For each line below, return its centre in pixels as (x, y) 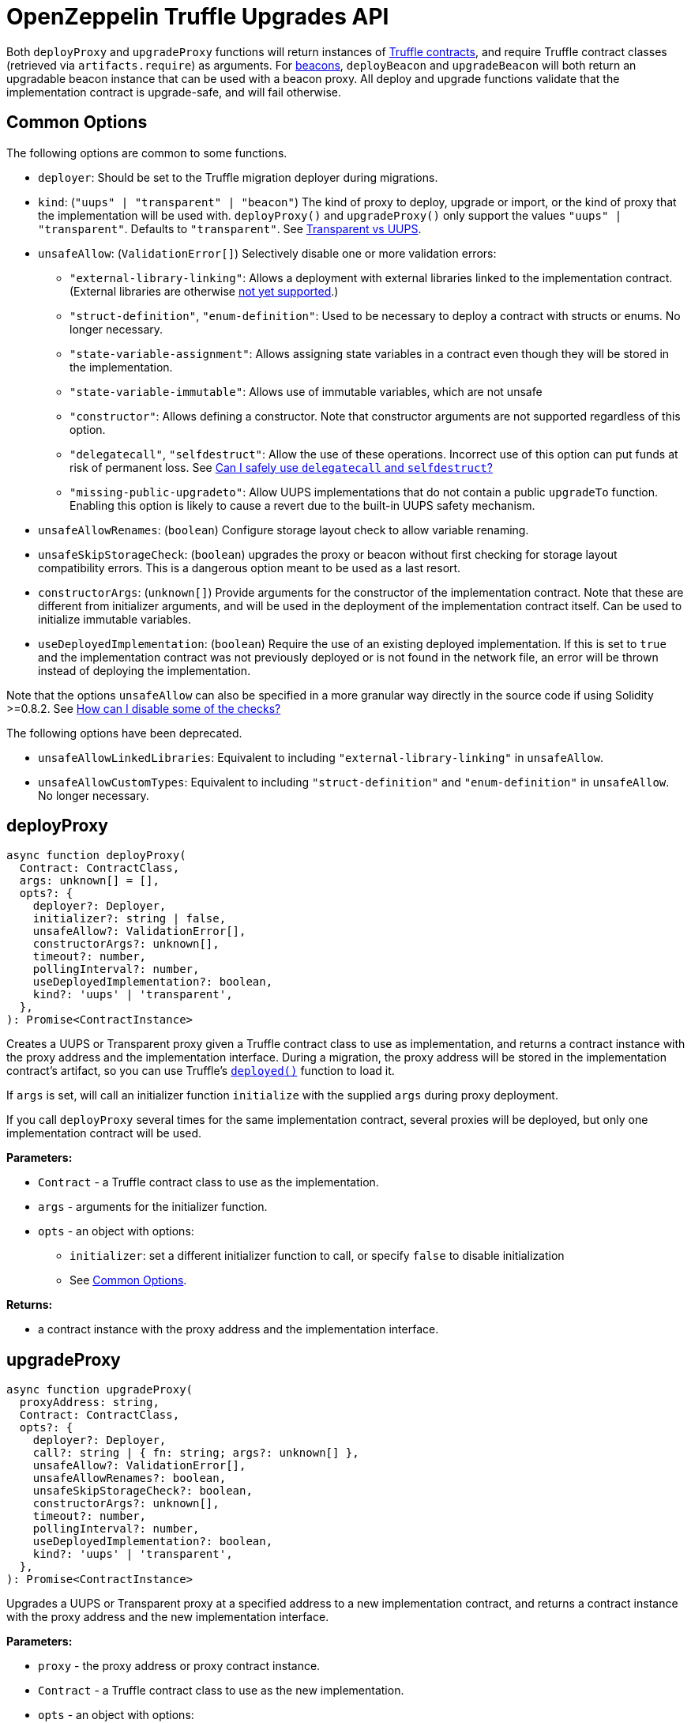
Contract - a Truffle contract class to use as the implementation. (208, 1182)
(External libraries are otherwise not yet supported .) (204, 291)
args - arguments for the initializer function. (153, 1207)
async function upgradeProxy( (100, 1390)
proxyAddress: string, (89, 1403)
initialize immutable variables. (115, 619)
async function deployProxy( (96, 856)
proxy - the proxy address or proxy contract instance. (179, 1666)
